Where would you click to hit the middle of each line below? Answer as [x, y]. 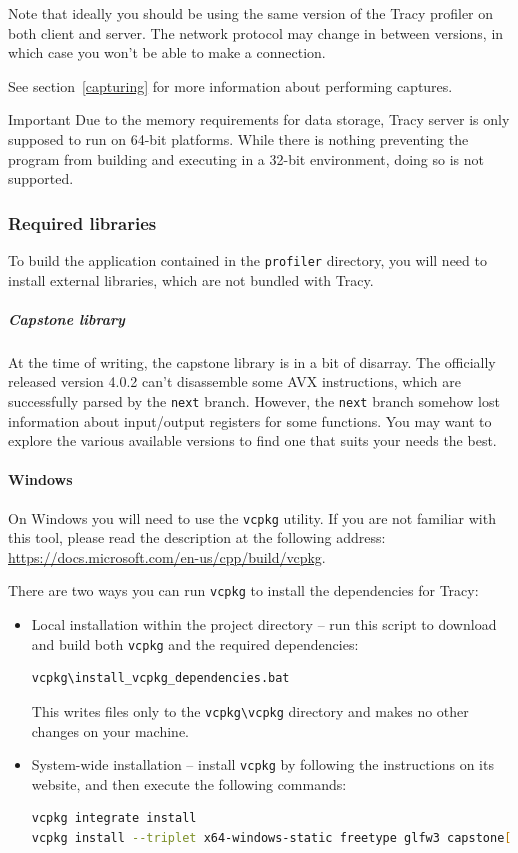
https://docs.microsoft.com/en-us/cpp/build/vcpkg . [167, 556]
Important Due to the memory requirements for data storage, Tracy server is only [259, 119]
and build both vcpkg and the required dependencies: [195, 643]
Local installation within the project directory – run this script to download [264, 624]
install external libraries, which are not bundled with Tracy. [191, 279]
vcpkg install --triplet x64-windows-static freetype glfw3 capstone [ [271, 838]
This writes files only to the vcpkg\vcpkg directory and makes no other [250, 710]
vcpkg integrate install [114, 818]
